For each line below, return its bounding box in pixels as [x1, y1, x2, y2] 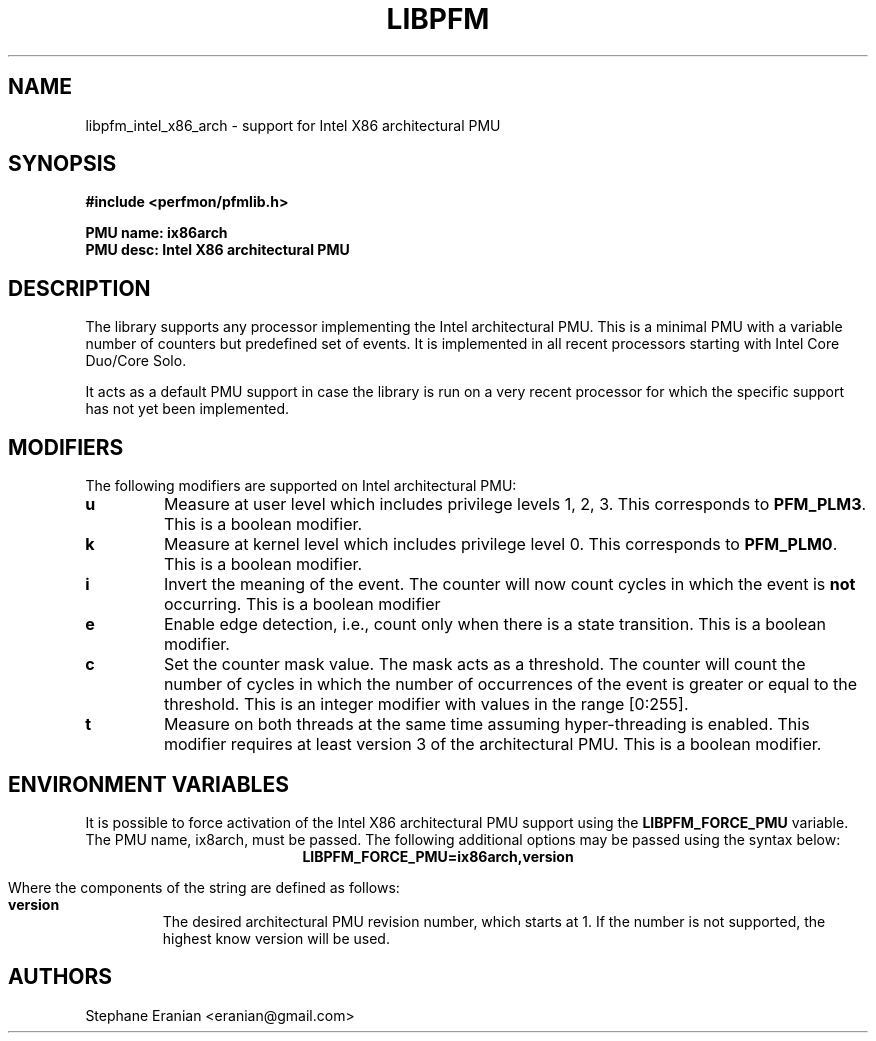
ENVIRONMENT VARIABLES [8, 771, 289, 797]
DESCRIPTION [8, 275, 151, 301]
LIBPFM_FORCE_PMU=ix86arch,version [302, 847, 574, 865]
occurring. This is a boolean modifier [163, 594, 441, 615]
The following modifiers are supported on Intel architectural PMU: [85, 477, 517, 495]
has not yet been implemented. [85, 400, 290, 418]
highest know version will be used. [162, 929, 390, 947]
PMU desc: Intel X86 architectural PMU [85, 241, 350, 259]
